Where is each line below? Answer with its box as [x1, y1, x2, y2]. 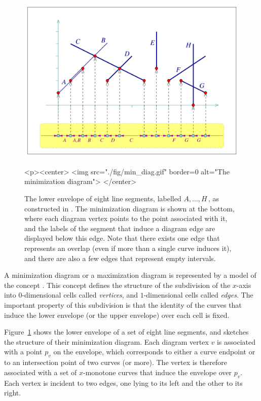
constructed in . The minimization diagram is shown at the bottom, [24, 203, 235, 213]
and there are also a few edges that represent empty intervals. [24, 252, 216, 263]
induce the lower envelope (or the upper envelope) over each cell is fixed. [4, 309, 230, 320]
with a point [4, 346, 43, 357]
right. [4, 387, 21, 398]
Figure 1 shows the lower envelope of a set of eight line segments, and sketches [4, 326, 249, 337]
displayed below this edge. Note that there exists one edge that [24, 233, 220, 243]
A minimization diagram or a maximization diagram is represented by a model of [4, 270, 256, 280]
